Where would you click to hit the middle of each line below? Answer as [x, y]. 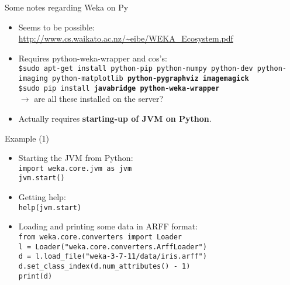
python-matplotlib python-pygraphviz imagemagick [151, 79]
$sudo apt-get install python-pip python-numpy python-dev [136, 69]
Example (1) [27, 138]
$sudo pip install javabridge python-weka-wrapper [119, 88]
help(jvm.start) [50, 207]
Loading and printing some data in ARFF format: [108, 226]
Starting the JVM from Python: [76, 158]
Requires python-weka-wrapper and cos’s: [93, 58]
